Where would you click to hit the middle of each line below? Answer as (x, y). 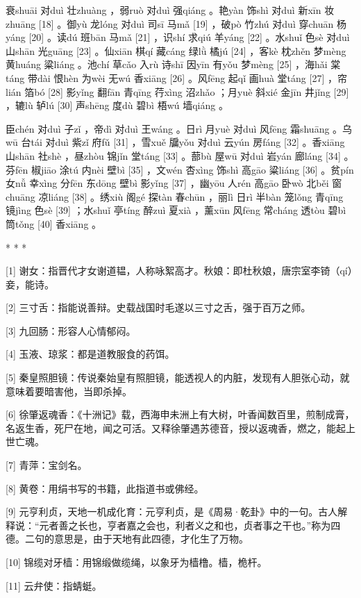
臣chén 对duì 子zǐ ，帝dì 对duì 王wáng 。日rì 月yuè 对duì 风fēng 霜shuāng (168, 128)
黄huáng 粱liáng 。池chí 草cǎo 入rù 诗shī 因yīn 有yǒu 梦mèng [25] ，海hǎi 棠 (173, 64)
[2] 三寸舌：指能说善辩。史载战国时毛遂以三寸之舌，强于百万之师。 (158, 307)
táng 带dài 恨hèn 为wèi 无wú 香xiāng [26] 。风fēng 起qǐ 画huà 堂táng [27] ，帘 (176, 77)
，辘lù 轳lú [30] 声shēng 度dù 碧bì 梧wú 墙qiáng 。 (117, 105)
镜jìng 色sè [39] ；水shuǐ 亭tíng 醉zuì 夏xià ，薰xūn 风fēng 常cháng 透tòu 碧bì (176, 210)
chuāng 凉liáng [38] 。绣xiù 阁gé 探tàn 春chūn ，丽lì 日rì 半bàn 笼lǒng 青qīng (175, 196)
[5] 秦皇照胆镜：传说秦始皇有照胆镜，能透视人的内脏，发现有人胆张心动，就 (178, 377)
